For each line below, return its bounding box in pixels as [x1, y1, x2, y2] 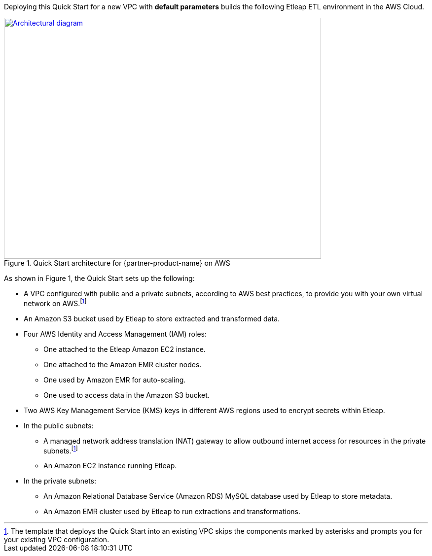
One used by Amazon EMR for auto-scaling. [43, 375, 186, 384]
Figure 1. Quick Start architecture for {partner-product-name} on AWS [4, 259, 230, 267]
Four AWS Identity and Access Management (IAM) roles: [24, 329, 207, 338]
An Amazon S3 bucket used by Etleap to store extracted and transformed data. [24, 314, 280, 323]
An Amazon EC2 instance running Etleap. [43, 461, 177, 470]
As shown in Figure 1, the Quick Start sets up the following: [4, 274, 195, 282]
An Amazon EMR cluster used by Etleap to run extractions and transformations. [43, 507, 300, 516]
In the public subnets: [24, 421, 94, 430]
